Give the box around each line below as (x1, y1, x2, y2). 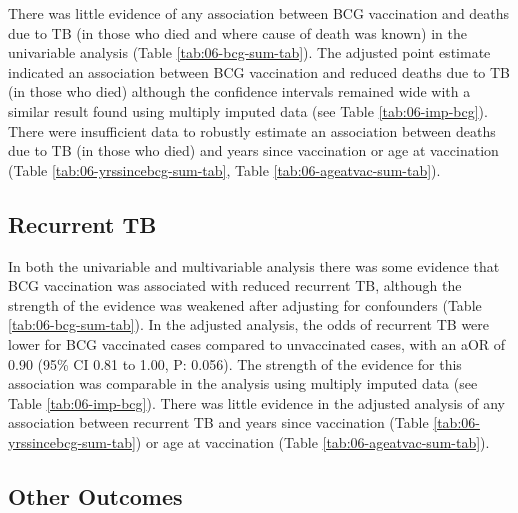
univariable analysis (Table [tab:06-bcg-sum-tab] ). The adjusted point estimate (8, 42, 491, 63)
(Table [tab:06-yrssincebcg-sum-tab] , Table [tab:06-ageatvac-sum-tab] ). (8, 159, 441, 180)
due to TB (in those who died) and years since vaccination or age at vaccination (8, 140, 499, 161)
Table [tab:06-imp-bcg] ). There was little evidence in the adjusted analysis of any (8, 392, 505, 413)
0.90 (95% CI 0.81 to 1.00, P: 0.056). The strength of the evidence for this (8, 353, 462, 374)
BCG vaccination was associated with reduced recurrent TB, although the (8, 275, 462, 296)
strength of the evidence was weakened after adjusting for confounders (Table (8, 294, 482, 315)
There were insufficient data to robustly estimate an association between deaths (8, 120, 496, 141)
